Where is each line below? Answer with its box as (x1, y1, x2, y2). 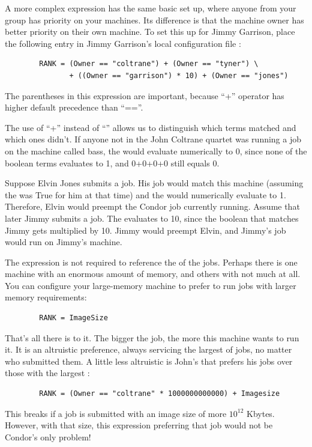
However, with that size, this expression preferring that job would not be (5, 419, 273, 431)
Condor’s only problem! (5, 430, 91, 443)
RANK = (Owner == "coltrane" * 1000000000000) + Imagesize (39, 389, 280, 398)
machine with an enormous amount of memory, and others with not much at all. (5, 267, 301, 280)
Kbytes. (247, 407, 275, 419)
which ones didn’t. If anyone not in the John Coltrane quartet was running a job (5, 133, 302, 145)
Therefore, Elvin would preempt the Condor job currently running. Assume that (5, 200, 300, 213)
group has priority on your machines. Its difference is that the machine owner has (5, 13, 304, 26)
